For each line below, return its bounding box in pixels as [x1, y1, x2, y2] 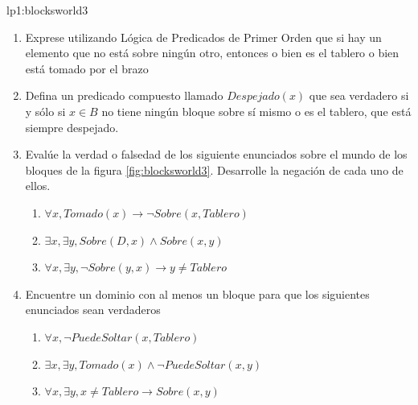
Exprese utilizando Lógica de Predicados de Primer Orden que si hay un [25, 28, 382, 45]
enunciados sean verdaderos [25, 301, 161, 318]
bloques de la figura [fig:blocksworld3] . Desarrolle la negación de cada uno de [25, 161, 404, 178]
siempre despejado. [25, 118, 119, 135]
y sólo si [25, 102, 66, 119]
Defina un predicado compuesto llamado [25, 87, 223, 104]
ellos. [25, 177, 51, 194]
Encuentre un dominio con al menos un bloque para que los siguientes [25, 285, 370, 302]
